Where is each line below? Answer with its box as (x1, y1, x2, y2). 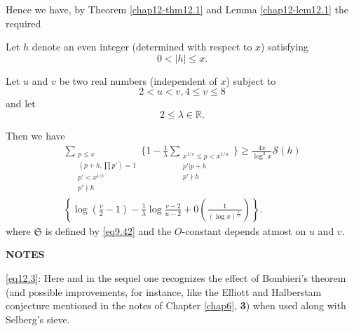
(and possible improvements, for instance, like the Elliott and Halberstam (6, 284, 322, 299)
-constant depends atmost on (182, 223, 306, 238)
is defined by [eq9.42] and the (45, 223, 172, 238)
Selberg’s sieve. (6, 311, 70, 326)
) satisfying (261, 39, 308, 54)
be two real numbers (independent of (59, 73, 217, 88)
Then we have (6, 128, 65, 142)
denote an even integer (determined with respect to (32, 39, 252, 54)
